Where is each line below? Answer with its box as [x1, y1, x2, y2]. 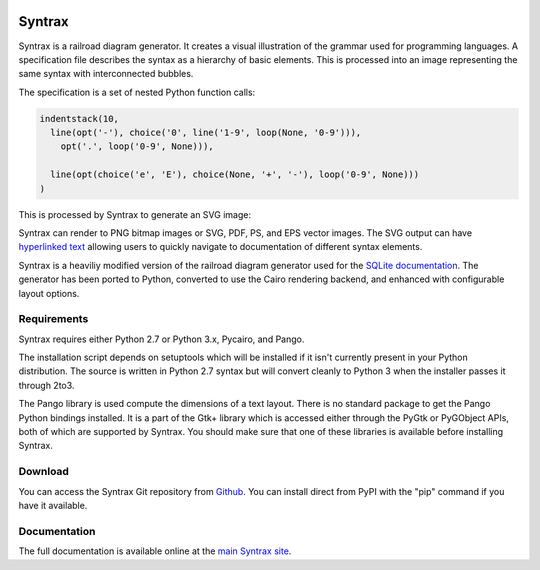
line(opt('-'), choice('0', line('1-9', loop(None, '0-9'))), [50, 127, 362, 139]
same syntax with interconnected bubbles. [18, 68, 194, 80]
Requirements [18, 312, 89, 326]
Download [18, 465, 70, 479]
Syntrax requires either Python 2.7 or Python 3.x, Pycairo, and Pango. [18, 333, 305, 345]
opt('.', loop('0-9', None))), [60, 141, 214, 152]
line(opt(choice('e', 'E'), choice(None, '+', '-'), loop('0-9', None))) [50, 169, 420, 180]
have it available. [18, 499, 88, 511]
